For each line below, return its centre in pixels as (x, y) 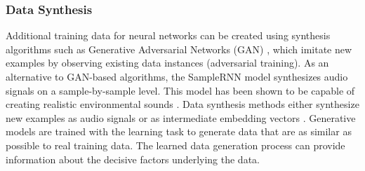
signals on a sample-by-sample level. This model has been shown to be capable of (180, 90)
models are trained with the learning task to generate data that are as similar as (179, 131)
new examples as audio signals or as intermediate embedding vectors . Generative (181, 117)
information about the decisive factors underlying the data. (133, 159)
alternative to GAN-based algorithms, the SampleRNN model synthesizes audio (177, 76)
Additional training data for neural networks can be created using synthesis (168, 35)
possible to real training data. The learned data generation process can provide (175, 145)
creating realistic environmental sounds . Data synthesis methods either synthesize (182, 104)
